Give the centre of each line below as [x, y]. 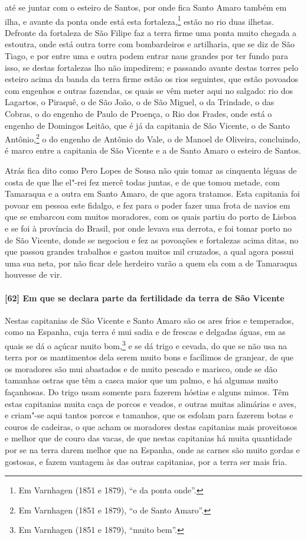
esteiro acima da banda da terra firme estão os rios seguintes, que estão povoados [151, 79]
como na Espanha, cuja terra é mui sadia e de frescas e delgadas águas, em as [145, 332]
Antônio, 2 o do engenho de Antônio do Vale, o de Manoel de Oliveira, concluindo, [153, 138]
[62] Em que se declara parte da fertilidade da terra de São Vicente [145, 297]
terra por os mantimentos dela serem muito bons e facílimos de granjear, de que [149, 357]
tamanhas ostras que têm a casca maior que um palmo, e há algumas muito [141, 380]
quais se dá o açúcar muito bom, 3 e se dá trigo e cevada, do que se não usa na [146, 344]
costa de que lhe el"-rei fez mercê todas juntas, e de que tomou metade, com [142, 182]
